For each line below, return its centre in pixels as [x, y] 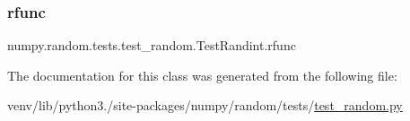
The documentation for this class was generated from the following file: [202, 75]
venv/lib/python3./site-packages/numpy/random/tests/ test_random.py [205, 105]
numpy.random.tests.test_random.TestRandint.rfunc [152, 45]
